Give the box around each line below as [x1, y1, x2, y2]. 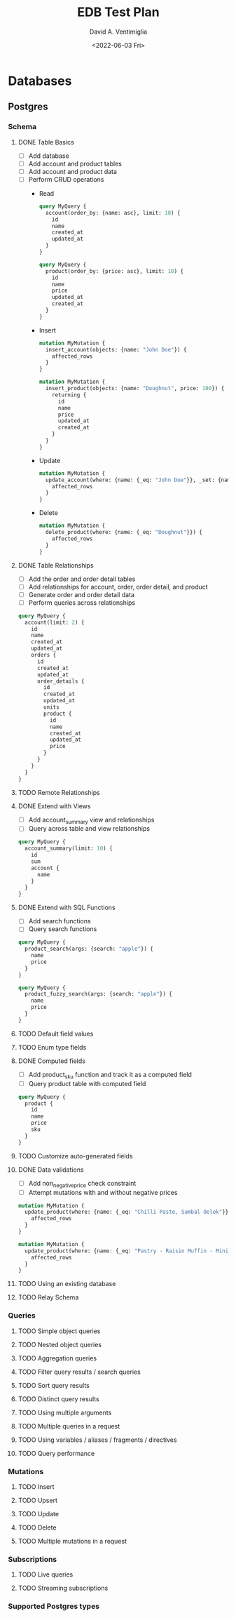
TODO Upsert [18, 1496, 58, 1504]
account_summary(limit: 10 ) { [25, 845, 113, 853]
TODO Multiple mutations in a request [18, 1537, 127, 1545]
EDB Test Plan [77, 4, 160, 20]
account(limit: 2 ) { [25, 619, 85, 626]
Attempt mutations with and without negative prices [28, 1188, 178, 1196]
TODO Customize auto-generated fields [18, 1151, 133, 1160]
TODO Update [18, 1509, 59, 1518]
